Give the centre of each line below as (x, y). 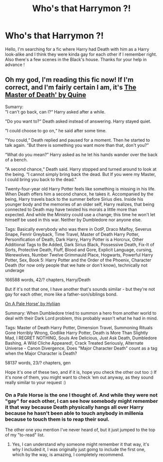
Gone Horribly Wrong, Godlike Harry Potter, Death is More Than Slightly (77, 333)
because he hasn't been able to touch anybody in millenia (74, 413)
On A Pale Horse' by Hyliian (33, 303)
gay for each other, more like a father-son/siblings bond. (61, 294)
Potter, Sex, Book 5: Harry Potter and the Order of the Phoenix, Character (78, 260)
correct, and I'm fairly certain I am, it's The (71, 88)
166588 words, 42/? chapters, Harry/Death (48, 280)
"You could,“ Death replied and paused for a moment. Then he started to (78, 140)
